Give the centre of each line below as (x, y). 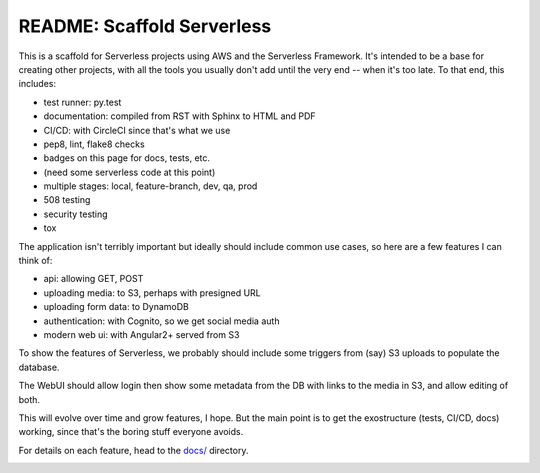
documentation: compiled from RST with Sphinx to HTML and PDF (179, 116)
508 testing (67, 200)
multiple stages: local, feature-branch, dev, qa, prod (150, 186)
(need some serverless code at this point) (129, 172)
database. (39, 367)
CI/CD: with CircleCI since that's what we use (137, 130)
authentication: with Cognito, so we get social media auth (161, 321)
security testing (76, 214)
